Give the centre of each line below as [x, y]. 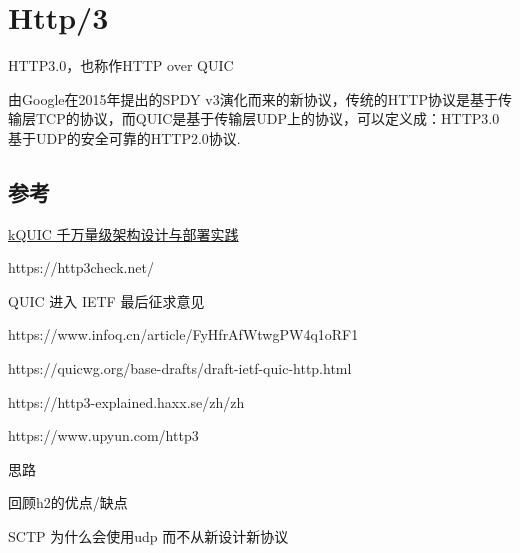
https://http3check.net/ [81, 267]
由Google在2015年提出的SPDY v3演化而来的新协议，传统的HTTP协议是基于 [253, 98]
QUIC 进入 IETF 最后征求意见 [106, 300]
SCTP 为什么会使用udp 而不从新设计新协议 [148, 536]
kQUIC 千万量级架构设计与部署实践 [123, 233]
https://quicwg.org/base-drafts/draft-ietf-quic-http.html [180, 368]
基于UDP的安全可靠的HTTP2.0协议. [124, 137]
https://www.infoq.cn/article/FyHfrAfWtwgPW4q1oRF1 [183, 334]
